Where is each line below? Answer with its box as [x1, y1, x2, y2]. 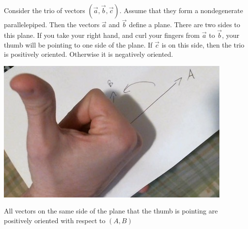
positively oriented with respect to [4, 215, 106, 225]
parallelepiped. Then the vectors [4, 19, 100, 30]
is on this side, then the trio [161, 39, 245, 49]
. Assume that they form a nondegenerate [119, 5, 243, 15]
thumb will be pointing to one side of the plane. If [4, 39, 153, 49]
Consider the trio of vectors [4, 5, 85, 15]
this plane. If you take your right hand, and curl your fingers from [4, 30, 200, 40]
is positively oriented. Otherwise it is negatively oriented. [4, 49, 173, 59]
